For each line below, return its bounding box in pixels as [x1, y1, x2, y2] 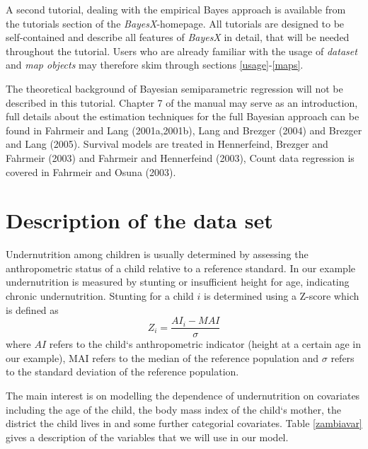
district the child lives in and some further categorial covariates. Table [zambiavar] [6, 416, 362, 431]
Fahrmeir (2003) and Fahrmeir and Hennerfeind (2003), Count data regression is [6, 150, 355, 165]
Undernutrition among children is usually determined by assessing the [6, 247, 309, 262]
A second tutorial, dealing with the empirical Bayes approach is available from [6, 2, 346, 16]
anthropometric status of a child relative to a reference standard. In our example [6, 260, 356, 275]
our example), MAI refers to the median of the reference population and [6, 350, 319, 365]
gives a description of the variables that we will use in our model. [6, 429, 289, 444]
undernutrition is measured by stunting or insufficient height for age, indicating [6, 274, 350, 289]
